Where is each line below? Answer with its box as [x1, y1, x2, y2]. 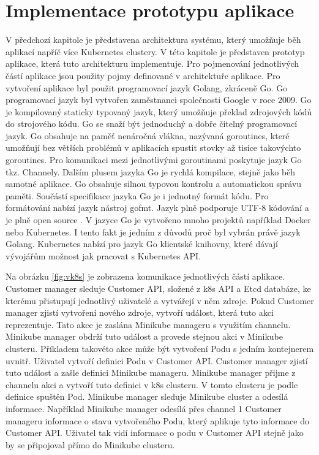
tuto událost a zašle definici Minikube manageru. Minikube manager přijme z [6, 366, 296, 379]
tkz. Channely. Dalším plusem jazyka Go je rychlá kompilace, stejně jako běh [6, 165, 296, 178]
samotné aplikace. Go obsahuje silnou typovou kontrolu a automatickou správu [6, 177, 302, 190]
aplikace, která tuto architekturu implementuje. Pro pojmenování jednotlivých [6, 57, 299, 70]
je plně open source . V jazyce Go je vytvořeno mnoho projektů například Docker [6, 213, 311, 226]
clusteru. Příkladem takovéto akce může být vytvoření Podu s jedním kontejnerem [6, 342, 314, 354]
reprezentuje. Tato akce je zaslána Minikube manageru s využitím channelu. [6, 318, 291, 331]
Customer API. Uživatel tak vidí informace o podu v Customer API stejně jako [6, 426, 304, 439]
